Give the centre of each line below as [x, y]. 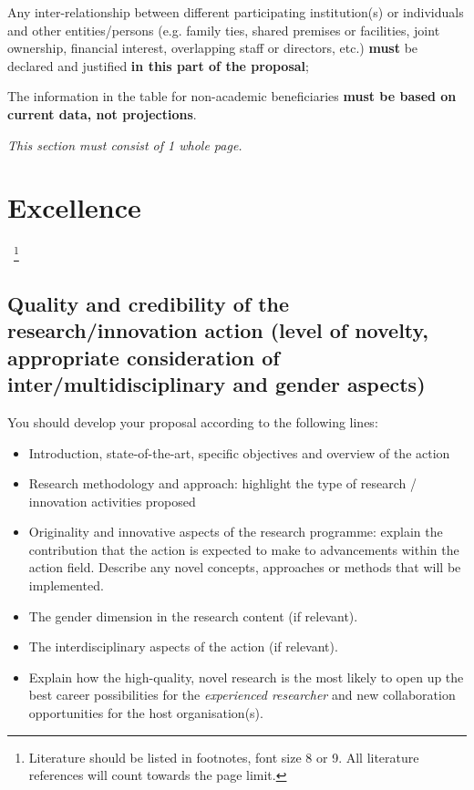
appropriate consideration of [144, 357]
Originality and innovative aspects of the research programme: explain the [236, 532]
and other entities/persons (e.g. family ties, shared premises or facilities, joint [224, 30]
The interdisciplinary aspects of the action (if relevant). [183, 646]
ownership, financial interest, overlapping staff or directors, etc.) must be [213, 48]
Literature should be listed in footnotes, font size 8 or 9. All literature [224, 757]
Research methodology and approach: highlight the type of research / [222, 483]
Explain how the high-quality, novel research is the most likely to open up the [246, 677]
